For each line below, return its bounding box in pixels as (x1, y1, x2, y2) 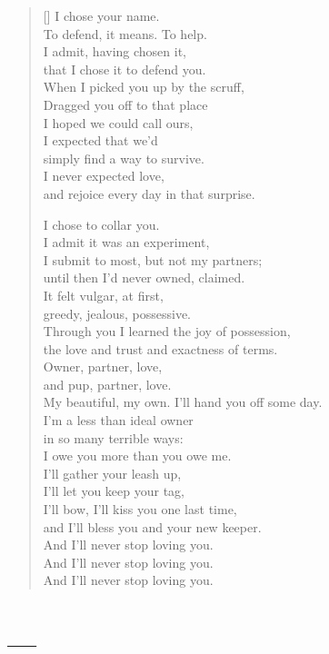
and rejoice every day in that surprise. (43, 183, 255, 203)
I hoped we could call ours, (43, 113, 194, 132)
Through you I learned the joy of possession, (43, 322, 291, 341)
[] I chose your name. (43, 6, 160, 25)
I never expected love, (43, 166, 164, 185)
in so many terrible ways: (43, 428, 184, 447)
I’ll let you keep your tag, (43, 481, 185, 500)
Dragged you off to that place (43, 94, 208, 114)
